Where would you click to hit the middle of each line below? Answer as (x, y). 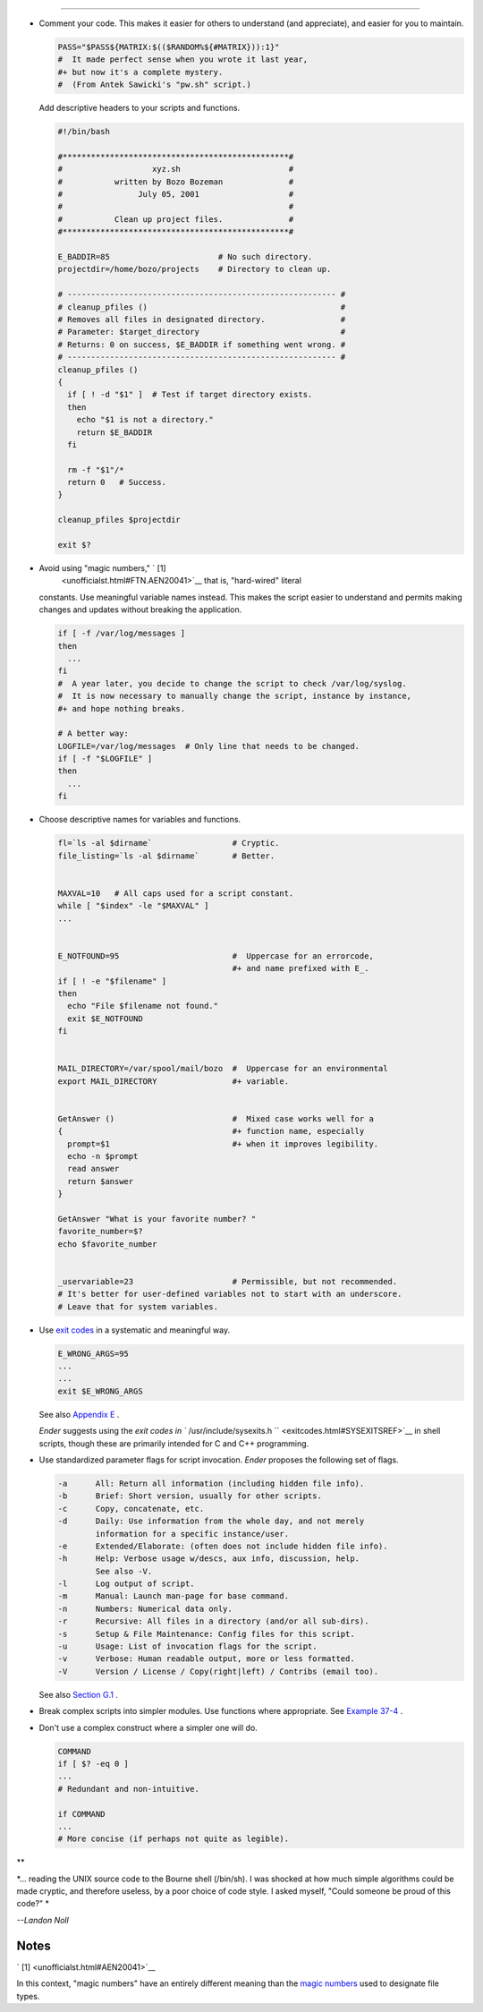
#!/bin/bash (84, 132)
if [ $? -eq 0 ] (93, 1764)
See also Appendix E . (79, 1414)
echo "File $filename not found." (143, 1006)
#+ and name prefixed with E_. (301, 968)
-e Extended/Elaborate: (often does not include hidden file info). (223, 1546)
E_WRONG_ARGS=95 (93, 1353)
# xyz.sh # (176, 169)
